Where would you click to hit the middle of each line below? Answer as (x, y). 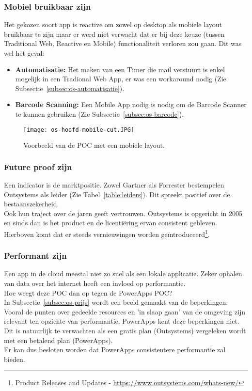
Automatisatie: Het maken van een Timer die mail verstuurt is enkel (120, 69)
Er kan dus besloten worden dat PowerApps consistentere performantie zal (115, 350)
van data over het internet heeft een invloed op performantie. (95, 283)
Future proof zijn (38, 166)
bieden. (15, 359)
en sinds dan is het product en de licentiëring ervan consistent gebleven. (110, 223)
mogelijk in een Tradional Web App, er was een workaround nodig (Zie (121, 79)
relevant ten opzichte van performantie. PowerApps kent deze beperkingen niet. (122, 321)
